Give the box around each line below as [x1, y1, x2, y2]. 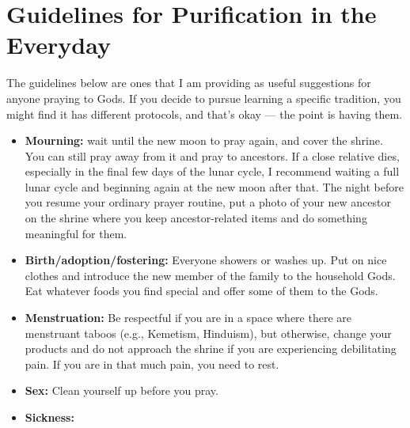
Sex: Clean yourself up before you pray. [25, 382, 218, 399]
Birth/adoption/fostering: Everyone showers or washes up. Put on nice [25, 252, 387, 268]
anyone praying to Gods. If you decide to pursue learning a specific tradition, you [6, 89, 401, 106]
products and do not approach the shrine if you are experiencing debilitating [25, 340, 397, 357]
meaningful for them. [25, 225, 127, 241]
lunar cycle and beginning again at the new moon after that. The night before [25, 178, 404, 195]
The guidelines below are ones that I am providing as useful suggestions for [6, 74, 371, 91]
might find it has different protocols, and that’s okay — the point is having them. [6, 105, 403, 122]
